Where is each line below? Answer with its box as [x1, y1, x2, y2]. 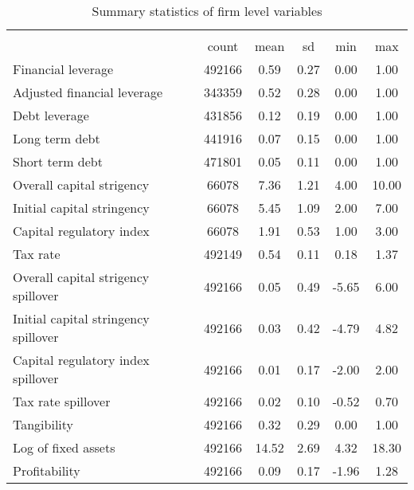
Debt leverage [13, 106, 89, 124]
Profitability [13, 461, 80, 480]
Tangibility [13, 415, 74, 433]
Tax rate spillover [13, 392, 111, 410]
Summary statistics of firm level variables [92, 2, 322, 20]
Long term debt [13, 129, 100, 147]
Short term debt [13, 152, 103, 171]
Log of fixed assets [13, 438, 115, 457]
